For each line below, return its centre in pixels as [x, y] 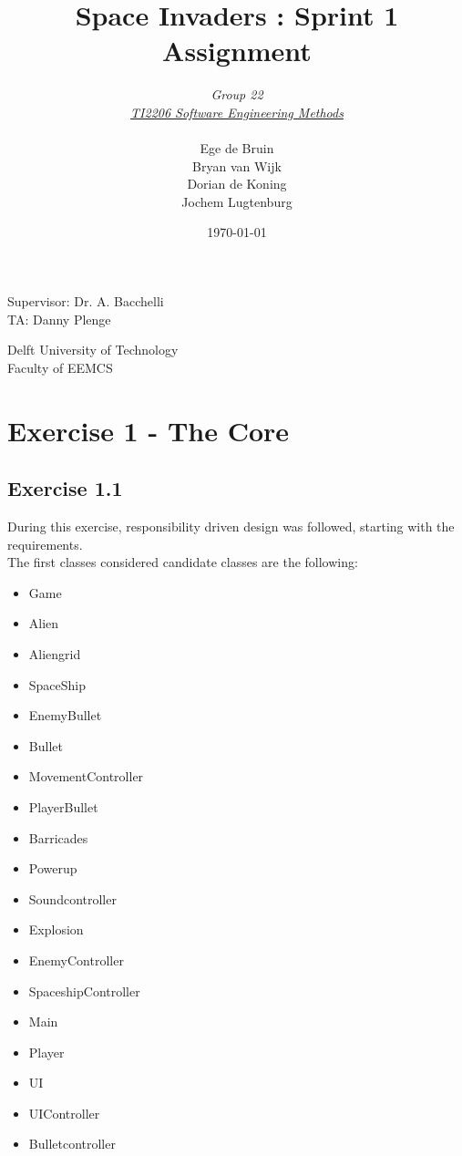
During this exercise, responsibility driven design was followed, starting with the [231, 526]
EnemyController [76, 960]
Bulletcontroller [72, 1144]
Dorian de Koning [237, 184]
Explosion [56, 929]
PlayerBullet [63, 806]
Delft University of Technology [93, 350]
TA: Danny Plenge [59, 319]
